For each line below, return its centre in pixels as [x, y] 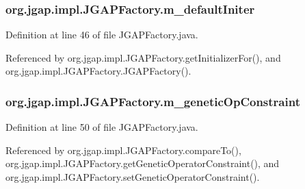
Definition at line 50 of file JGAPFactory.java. [102, 127]
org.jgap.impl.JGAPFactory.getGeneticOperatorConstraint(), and [143, 163]
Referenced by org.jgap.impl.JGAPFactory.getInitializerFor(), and [143, 57]
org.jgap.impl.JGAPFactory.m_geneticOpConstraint [153, 101]
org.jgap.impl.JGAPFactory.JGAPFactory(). [98, 71]
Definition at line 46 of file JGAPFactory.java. [102, 35]
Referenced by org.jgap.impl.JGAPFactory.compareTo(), [123, 150]
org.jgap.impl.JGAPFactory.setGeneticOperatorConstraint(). [133, 177]
